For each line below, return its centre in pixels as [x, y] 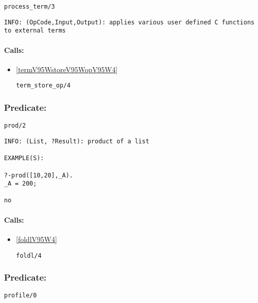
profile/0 [21, 296]
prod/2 [15, 126]
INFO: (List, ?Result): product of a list [77, 141]
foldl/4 [29, 255]
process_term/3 [30, 7]
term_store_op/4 [43, 86]
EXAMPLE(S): [24, 158]
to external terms [35, 31]
